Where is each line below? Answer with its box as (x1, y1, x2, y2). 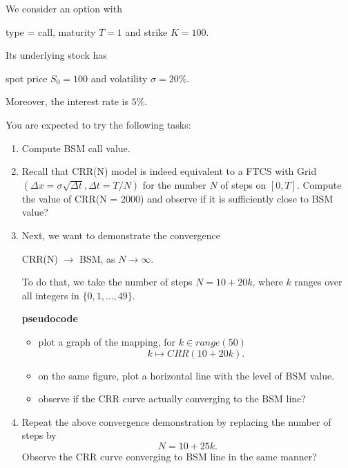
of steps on (220, 177, 267, 191)
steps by (21, 428, 57, 442)
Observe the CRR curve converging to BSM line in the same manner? (21, 449, 317, 463)
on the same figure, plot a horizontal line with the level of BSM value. (38, 368, 335, 382)
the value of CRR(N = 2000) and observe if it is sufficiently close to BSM (21, 191, 333, 205)
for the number (142, 177, 206, 191)
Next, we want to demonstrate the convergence (21, 227, 220, 242)
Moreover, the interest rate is (6, 94, 129, 109)
